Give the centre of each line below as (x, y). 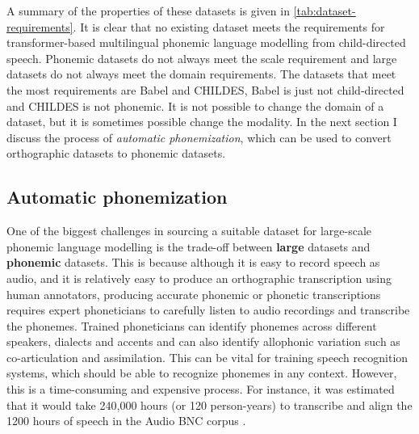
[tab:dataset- (325, 11)
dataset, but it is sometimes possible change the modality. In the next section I (202, 122)
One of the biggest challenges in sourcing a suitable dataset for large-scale (189, 231)
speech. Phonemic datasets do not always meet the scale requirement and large (202, 58)
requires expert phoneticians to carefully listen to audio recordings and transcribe (208, 310)
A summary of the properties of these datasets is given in (148, 11)
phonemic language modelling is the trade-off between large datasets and (189, 246)
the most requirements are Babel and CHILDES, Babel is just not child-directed (205, 89)
